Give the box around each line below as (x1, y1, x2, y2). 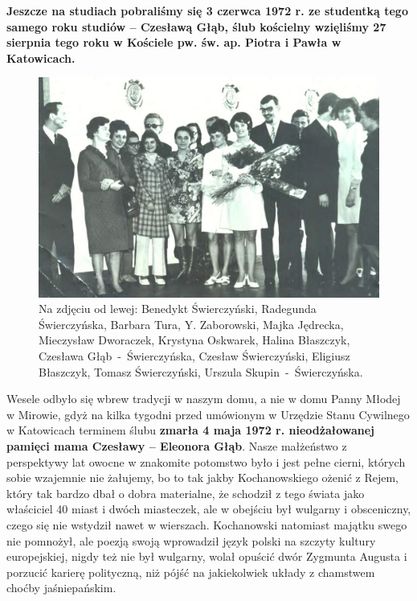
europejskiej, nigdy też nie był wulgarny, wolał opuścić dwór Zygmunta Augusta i (6, 548, 407, 565)
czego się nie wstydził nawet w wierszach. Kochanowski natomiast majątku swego (6, 516, 407, 533)
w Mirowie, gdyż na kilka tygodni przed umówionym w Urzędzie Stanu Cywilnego (6, 405, 410, 422)
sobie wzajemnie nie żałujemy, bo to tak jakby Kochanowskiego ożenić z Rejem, (6, 469, 399, 486)
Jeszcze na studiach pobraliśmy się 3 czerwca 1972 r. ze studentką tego (6, 2, 408, 19)
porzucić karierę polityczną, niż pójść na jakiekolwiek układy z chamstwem (6, 563, 375, 580)
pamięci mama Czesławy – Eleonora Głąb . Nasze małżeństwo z (6, 438, 347, 454)
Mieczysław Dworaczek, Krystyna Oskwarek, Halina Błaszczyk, (39, 331, 350, 348)
